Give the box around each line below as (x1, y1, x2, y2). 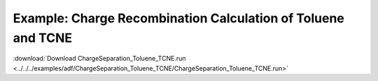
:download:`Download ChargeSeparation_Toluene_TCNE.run (13, 54, 186, 63)
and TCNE (13, 30, 73, 45)
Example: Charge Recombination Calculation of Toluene (13, 10, 344, 26)
